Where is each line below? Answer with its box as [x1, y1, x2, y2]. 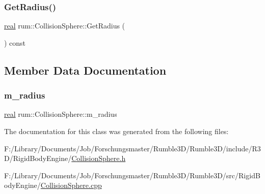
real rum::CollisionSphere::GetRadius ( [4, 20, 125, 31]
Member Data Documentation [4, 62, 167, 78]
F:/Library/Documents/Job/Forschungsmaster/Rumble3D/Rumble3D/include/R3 [4, 143, 261, 153]
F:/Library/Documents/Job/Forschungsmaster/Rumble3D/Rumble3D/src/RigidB [4, 170, 260, 180]
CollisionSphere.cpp [40, 180, 102, 190]
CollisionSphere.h [71, 153, 126, 164]
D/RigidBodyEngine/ [4, 153, 72, 164]
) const [4, 37, 26, 48]
